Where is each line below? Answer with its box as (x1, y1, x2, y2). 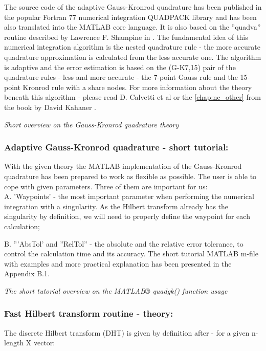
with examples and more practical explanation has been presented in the (4, 258, 232, 269)
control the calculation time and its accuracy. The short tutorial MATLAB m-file (4, 248, 258, 259)
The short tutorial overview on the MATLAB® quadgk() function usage (4, 285, 228, 296)
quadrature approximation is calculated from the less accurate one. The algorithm (4, 51, 261, 62)
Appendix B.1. (4, 268, 50, 279)
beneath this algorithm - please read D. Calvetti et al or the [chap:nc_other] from (4, 92, 261, 102)
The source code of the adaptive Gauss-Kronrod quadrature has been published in (4, 2, 262, 12)
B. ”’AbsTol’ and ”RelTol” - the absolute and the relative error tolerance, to (4, 238, 243, 249)
